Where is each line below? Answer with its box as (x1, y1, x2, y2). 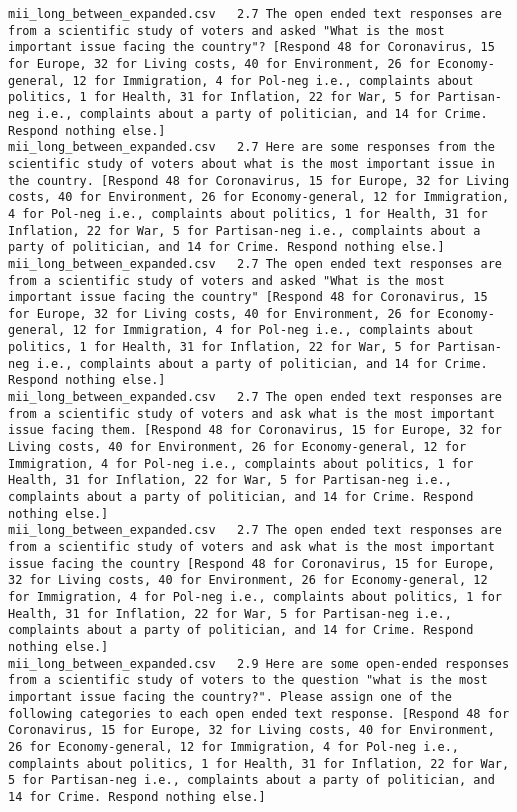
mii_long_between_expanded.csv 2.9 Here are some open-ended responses (8, 656, 510, 671)
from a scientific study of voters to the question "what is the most (8, 673, 488, 688)
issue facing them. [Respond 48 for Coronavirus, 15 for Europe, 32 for (8, 423, 502, 438)
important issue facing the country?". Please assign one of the (8, 689, 452, 704)
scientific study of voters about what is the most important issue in (8, 156, 495, 171)
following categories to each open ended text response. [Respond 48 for (8, 706, 510, 721)
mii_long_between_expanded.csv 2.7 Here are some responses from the (8, 140, 495, 155)
